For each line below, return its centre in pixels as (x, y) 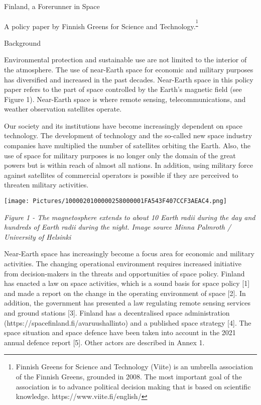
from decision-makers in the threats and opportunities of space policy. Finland (124, 273)
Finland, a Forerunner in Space (52, 6)
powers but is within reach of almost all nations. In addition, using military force (129, 165)
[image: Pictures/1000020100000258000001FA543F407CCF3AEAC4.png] (115, 201)
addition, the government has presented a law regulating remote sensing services (127, 303)
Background (22, 42)
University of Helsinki (38, 236)
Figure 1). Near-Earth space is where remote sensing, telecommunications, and (125, 99)
